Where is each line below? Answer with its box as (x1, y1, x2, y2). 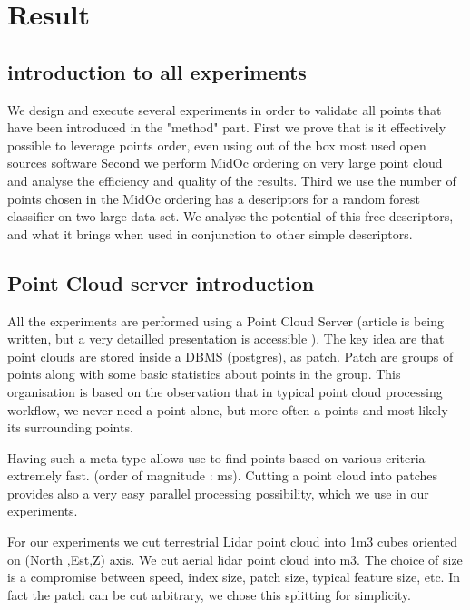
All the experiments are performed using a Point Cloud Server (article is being (7, 311, 444, 330)
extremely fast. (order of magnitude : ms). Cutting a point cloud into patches (7, 466, 438, 485)
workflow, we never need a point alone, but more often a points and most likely (7, 400, 448, 419)
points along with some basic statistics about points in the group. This (7, 364, 401, 383)
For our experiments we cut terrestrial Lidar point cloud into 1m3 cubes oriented (7, 532, 457, 551)
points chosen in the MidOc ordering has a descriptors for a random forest (7, 189, 420, 208)
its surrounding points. (7, 418, 133, 437)
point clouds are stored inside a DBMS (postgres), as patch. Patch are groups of (7, 346, 454, 365)
